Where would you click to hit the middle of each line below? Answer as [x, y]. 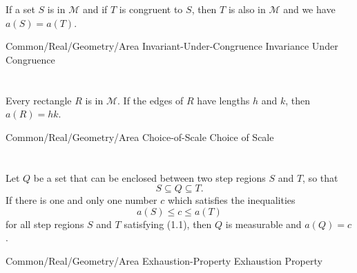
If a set [20, 9]
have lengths [223, 100]
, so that [320, 177]
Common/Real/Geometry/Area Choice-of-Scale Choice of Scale [140, 136]
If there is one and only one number [81, 200]
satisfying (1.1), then [168, 224]
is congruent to [151, 9]
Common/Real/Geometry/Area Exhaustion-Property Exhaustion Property [164, 260]
